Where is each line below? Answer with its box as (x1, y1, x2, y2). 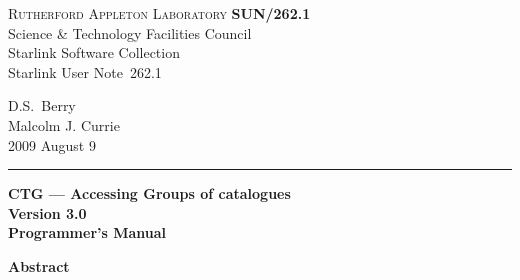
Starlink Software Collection (8, 42, 180, 63)
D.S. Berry (8, 95, 76, 116)
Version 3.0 (8, 202, 87, 223)
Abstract (8, 255, 70, 276)
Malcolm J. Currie (8, 114, 120, 135)
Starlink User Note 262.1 (8, 61, 162, 82)
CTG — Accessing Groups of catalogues (8, 183, 291, 204)
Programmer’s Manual (8, 222, 167, 243)
